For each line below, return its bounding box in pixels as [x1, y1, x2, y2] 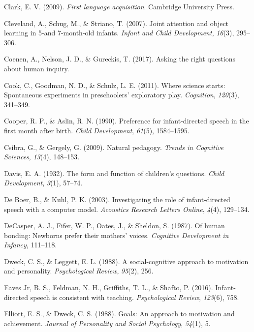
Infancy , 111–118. [4, 240, 57, 250]
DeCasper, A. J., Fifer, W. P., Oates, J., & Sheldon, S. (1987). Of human [4, 220, 225, 231]
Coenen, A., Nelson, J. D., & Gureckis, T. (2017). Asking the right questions [4, 54, 235, 64]
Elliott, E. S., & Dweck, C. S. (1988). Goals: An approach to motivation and [4, 308, 235, 319]
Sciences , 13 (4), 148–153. [4, 151, 80, 162]
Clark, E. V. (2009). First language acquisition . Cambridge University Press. [4, 1, 234, 11]
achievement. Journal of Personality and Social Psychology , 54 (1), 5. [4, 318, 211, 328]
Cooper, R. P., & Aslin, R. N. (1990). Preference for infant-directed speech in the [4, 116, 249, 126]
